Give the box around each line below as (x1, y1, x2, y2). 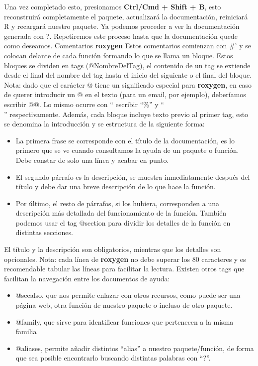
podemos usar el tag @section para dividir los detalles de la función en (15, 217, 231, 228)
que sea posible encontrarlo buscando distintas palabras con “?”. (15, 353, 211, 363)
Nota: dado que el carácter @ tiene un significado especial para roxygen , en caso (4, 79, 252, 90)
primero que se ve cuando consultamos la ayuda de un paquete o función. (15, 145, 239, 155)
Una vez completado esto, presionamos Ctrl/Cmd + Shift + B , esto (4, 1, 221, 11)
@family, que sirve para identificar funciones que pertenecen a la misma (15, 316, 234, 327)
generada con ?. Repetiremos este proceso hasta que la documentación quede (4, 30, 238, 41)
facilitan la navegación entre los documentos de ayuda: (4, 273, 170, 283)
